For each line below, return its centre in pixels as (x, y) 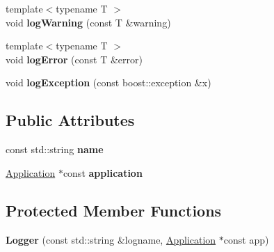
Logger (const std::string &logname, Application (111, 239)
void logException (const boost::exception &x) (108, 82)
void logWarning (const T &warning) (88, 22)
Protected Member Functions (114, 210)
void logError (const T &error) (74, 59)
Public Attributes (70, 120)
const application (103, 172)
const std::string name (55, 149)
